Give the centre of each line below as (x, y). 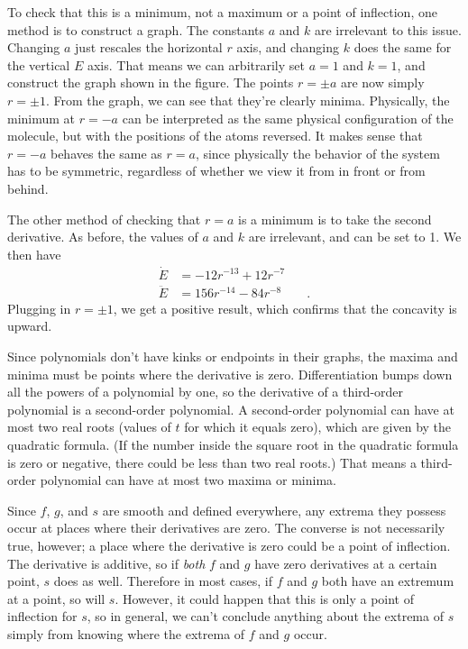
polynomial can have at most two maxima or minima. (188, 480)
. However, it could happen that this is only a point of (264, 598)
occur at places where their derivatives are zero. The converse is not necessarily (226, 528)
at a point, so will (56, 598)
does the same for (403, 47)
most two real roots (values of (89, 427)
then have (34, 254)
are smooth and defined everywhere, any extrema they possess (274, 510)
